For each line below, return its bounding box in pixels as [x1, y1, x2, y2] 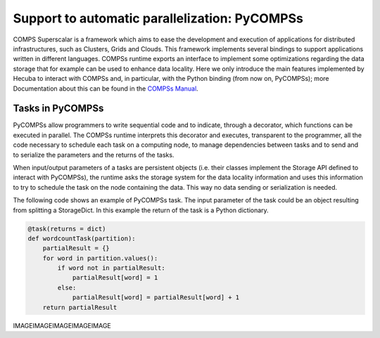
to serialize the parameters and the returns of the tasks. [13, 150, 175, 159]
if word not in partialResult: [57, 264, 165, 272]
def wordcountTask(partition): [27, 234, 137, 242]
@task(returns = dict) [27, 225, 106, 233]
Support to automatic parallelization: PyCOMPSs [13, 11, 304, 26]
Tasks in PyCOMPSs [13, 103, 104, 115]
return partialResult [42, 303, 118, 311]
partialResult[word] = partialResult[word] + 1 [72, 294, 240, 301]
